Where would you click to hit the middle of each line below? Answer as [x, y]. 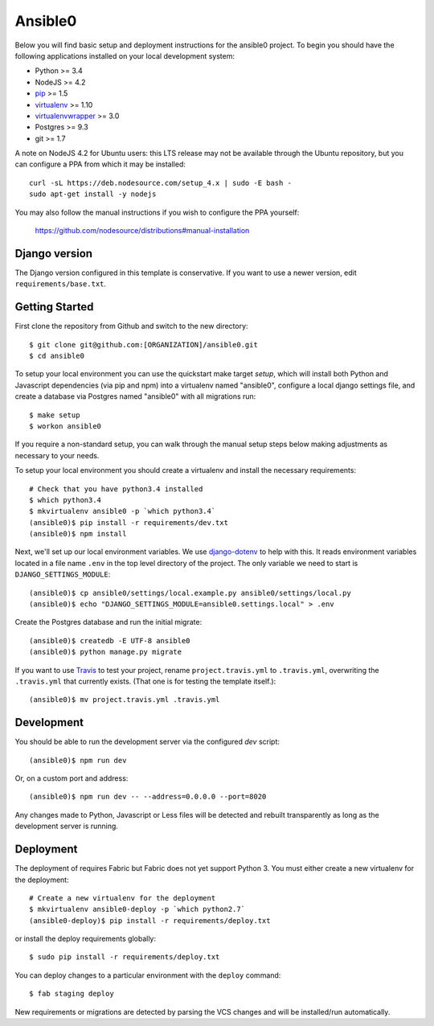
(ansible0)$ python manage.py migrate [106, 652]
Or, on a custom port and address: [72, 778]
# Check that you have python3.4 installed [116, 489]
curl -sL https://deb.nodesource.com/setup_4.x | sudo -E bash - [161, 183]
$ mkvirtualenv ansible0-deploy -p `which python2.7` [137, 909]
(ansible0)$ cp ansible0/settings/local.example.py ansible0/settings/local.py [190, 593]
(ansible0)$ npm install [78, 534]
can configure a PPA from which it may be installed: [100, 164]
